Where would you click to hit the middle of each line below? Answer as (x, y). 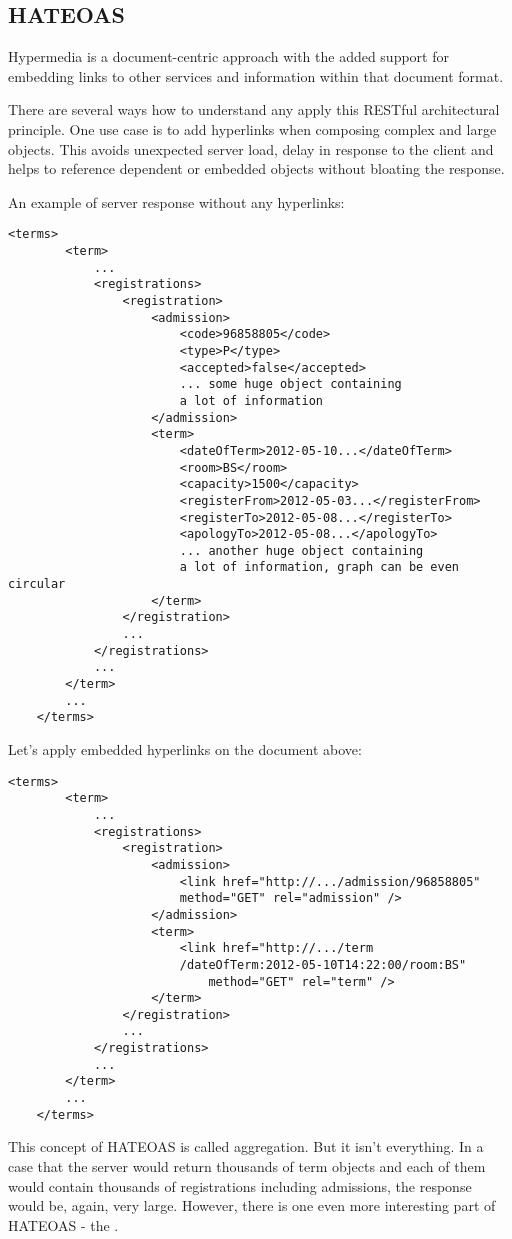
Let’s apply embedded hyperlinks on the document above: (185, 749)
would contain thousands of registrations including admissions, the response (240, 1185)
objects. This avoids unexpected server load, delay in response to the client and (251, 148)
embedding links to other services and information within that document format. (256, 75)
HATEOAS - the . (63, 1224)
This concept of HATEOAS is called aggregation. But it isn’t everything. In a (246, 1146)
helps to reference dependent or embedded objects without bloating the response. (256, 168)
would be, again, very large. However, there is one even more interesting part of (252, 1205)
